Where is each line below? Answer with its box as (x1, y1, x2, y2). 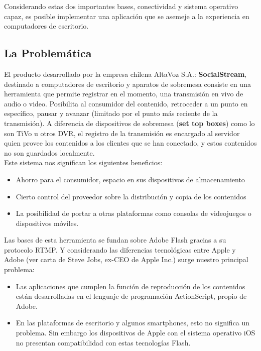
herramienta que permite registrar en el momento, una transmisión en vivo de (4, 88, 243, 99)
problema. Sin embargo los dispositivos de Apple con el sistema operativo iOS (16, 327, 255, 338)
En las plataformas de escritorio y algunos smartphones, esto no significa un (16, 317, 250, 328)
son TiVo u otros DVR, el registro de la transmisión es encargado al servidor (4, 128, 240, 138)
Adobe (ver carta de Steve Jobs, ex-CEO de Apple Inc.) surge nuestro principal (4, 254, 248, 265)
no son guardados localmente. (4, 147, 95, 158)
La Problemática (4, 45, 92, 61)
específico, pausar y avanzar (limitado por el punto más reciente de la (4, 108, 218, 119)
